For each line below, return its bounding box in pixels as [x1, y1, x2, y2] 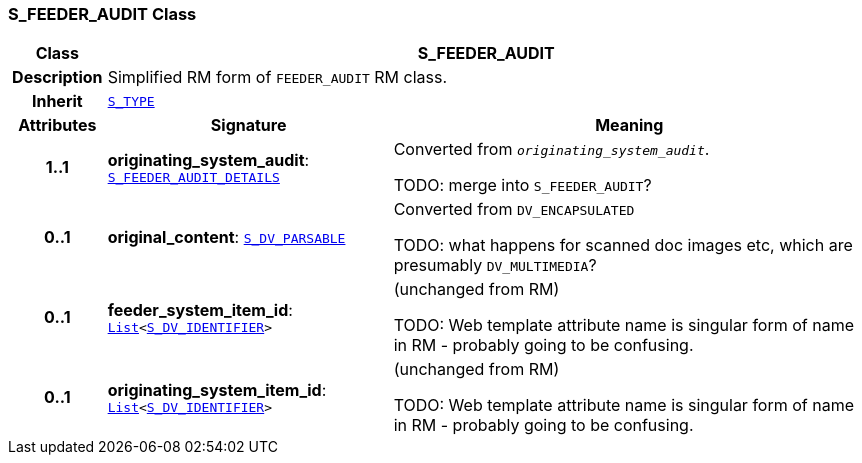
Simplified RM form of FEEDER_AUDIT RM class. [107, 67, 448, 88]
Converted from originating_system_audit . [393, 139, 710, 160]
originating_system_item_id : [107, 379, 327, 400]
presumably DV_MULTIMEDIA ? [393, 255, 597, 276]
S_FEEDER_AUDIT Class [8, 4, 197, 24]
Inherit [31, 91, 83, 112]
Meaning [595, 115, 664, 136]
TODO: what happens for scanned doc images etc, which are [393, 235, 853, 256]
